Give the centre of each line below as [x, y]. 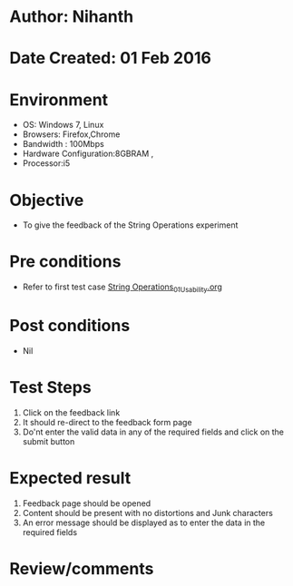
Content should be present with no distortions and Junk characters [148, 513]
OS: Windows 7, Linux [63, 125]
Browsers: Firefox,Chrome [71, 134]
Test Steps [51, 388]
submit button [49, 441]
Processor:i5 [46, 163]
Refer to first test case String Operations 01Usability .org [122, 288]
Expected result [70, 479]
